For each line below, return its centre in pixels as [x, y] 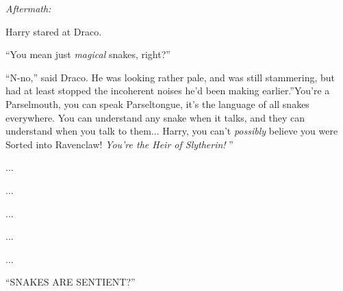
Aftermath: [28, 8]
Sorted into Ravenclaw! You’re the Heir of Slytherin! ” [119, 144]
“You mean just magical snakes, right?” [88, 54]
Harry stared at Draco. [54, 31]
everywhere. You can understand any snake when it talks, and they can [155, 117]
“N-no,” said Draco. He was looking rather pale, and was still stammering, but [170, 77]
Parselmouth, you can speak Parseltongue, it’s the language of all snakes [157, 103]
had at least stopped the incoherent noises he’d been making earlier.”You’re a [168, 91]
